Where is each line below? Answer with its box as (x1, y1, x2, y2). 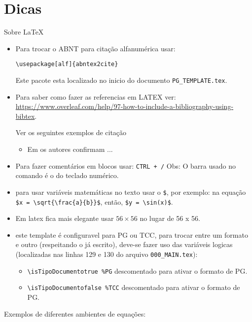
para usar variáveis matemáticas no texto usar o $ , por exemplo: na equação (15, 186, 246, 197)
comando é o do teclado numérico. (15, 170, 119, 180)
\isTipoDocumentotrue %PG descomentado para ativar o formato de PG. (27, 265, 248, 276)
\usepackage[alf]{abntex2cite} (15, 61, 118, 68)
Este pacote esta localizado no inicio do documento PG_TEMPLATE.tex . (15, 74, 227, 85)
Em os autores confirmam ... (27, 144, 113, 154)
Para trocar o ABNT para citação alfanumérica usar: (15, 43, 176, 53)
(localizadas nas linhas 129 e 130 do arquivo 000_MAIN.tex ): (15, 249, 198, 259)
